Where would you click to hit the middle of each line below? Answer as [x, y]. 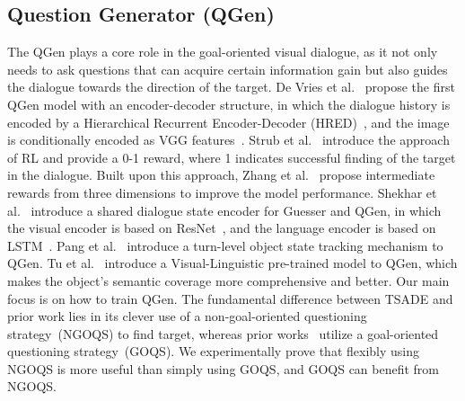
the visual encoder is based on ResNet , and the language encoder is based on [222, 228]
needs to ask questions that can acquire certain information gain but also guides [228, 69]
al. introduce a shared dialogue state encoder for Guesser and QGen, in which [224, 210]
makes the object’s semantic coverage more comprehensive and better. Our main [228, 280]
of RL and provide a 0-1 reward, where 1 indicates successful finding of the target [232, 157]
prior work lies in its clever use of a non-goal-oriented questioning [187, 316]
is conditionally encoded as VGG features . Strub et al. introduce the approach [228, 140]
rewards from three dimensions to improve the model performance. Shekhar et [222, 192]
